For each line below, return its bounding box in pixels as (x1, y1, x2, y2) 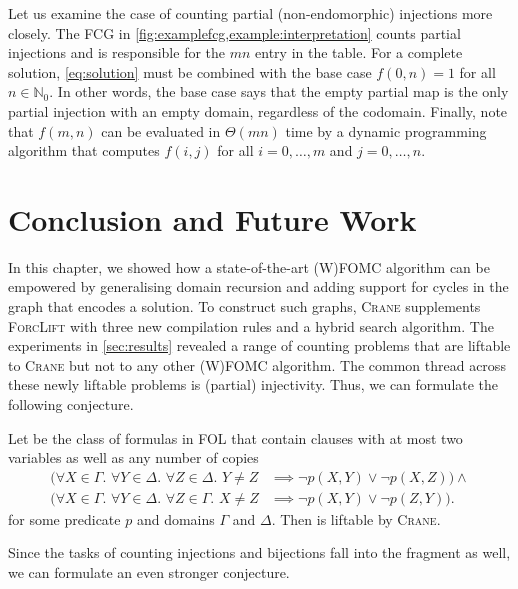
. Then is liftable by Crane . (271, 508, 441, 529)
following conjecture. (8, 394, 134, 415)
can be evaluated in (101, 120, 221, 141)
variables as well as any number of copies (8, 447, 259, 468)
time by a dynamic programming (285, 120, 487, 141)
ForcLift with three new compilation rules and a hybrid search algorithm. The (8, 315, 494, 336)
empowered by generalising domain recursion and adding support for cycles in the (8, 276, 509, 297)
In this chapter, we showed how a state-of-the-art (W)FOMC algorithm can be (8, 256, 490, 277)
